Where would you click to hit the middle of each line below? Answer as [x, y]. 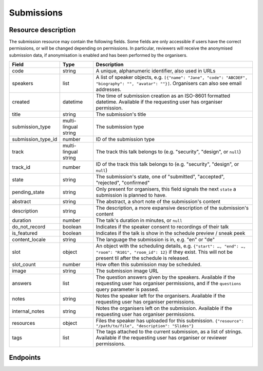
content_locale [29, 240]
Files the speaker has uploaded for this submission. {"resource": [170, 321]
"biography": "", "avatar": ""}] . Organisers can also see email [169, 84]
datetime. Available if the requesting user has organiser [159, 102]
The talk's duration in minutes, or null [139, 220]
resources [23, 323]
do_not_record [29, 227]
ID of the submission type [125, 140]
